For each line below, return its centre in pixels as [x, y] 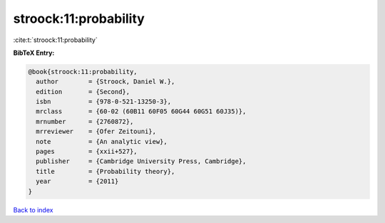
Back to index [33, 209]
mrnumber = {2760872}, [85, 121]
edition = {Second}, [83, 92]
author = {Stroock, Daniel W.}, [106, 82]
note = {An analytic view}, [102, 141]
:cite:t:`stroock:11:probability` [55, 40]
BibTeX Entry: [34, 53]
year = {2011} [77, 181]
